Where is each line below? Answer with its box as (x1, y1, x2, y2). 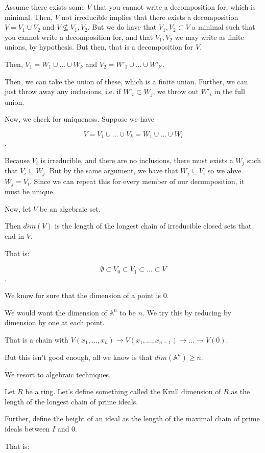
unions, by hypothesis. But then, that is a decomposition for (5, 41, 194, 52)
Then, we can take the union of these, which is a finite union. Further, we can (5, 76, 248, 86)
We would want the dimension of (5, 307, 107, 318)
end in (5, 230, 25, 241)
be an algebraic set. (39, 203, 101, 214)
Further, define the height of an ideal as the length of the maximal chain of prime (5, 413, 260, 424)
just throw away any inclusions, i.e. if (5, 86, 121, 97)
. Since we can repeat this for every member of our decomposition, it (30, 175, 245, 186)
